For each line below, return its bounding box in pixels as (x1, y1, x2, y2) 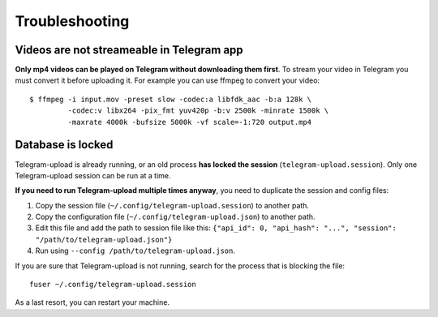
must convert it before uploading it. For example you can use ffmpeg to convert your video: (15, 75, 320, 85)
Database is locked (15, 138, 114, 152)
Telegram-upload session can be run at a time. (15, 170, 171, 180)
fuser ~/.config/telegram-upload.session (29, 280, 196, 289)
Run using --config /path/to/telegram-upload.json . (35, 246, 235, 255)
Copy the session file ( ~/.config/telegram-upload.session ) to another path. (35, 200, 310, 210)
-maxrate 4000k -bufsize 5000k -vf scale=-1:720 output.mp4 (67, 118, 312, 126)
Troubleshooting (15, 12, 130, 30)
